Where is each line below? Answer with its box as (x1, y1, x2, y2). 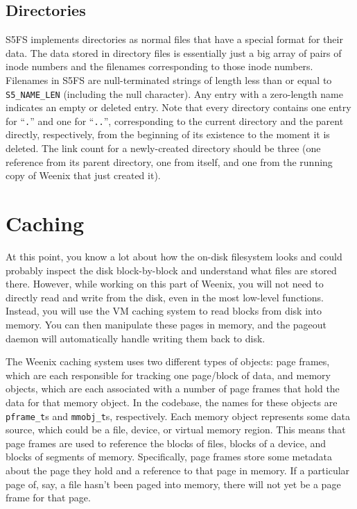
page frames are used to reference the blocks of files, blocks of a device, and (6, 435, 326, 450)
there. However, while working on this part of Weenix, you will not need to (6, 276, 324, 291)
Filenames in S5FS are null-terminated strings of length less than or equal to (6, 72, 332, 87)
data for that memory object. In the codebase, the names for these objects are (6, 394, 338, 409)
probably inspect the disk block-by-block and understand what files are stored (6, 262, 337, 277)
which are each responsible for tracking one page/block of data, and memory (6, 367, 331, 382)
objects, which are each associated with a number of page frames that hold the (6, 381, 340, 396)
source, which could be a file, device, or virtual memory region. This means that (6, 422, 346, 437)
